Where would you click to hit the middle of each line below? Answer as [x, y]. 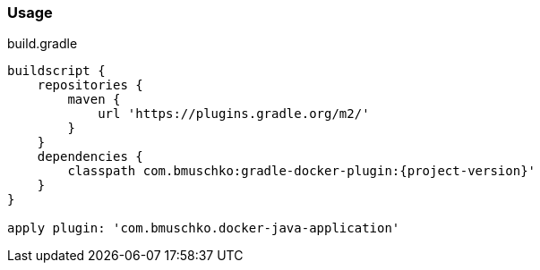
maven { [94, 100]
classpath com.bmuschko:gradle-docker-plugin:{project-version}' [302, 171]
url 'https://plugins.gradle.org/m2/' [234, 114]
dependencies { [90, 157]
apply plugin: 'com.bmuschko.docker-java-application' [204, 228]
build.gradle [43, 44]
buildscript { [56, 71]
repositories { [90, 85]
